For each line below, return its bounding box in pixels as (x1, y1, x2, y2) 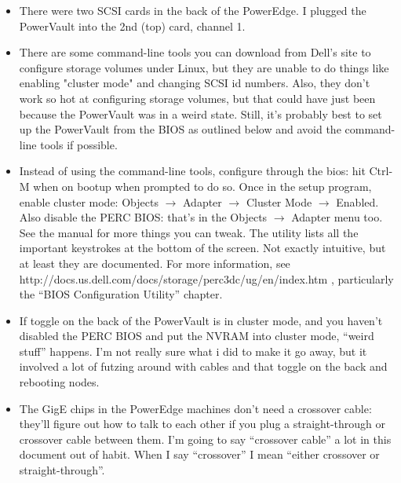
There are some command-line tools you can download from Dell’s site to (19, 44, 371, 60)
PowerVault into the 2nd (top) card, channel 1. (19, 17, 246, 34)
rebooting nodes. (19, 374, 100, 390)
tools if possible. (40, 136, 118, 152)
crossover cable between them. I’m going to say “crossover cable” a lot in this (19, 430, 392, 447)
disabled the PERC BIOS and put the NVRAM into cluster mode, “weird (19, 327, 374, 344)
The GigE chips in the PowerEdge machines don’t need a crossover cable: (19, 400, 372, 416)
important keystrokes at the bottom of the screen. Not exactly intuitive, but (19, 240, 386, 256)
